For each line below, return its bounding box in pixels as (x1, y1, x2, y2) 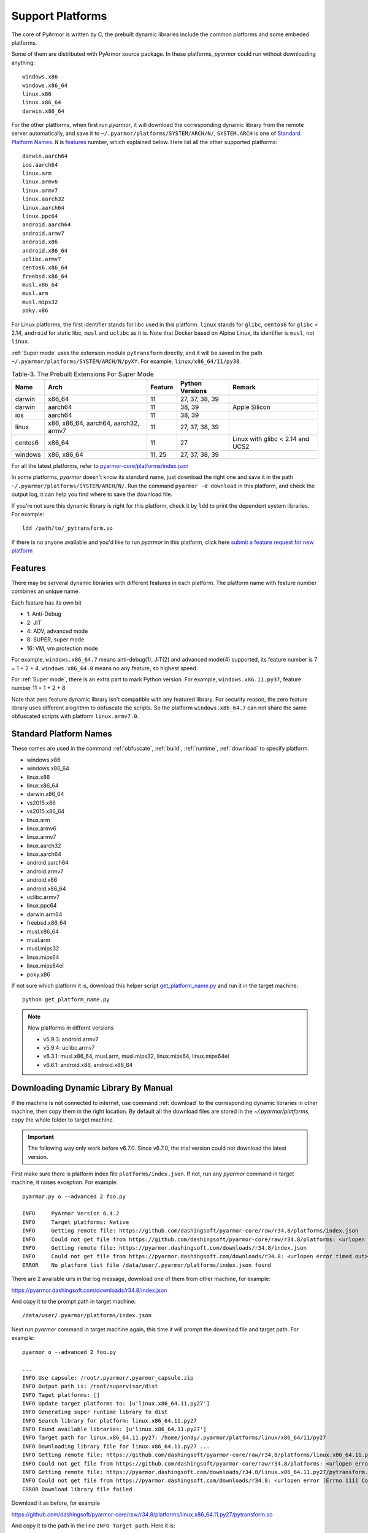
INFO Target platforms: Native (22, 1218, 129, 1226)
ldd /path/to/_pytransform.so (22, 525, 113, 532)
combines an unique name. (11, 587, 80, 595)
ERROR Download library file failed (22, 1486, 132, 1493)
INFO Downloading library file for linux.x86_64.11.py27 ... (22, 1443, 210, 1450)
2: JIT (26, 619, 42, 626)
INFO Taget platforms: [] (22, 1391, 101, 1398)
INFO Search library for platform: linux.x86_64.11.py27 (22, 1417, 197, 1424)
